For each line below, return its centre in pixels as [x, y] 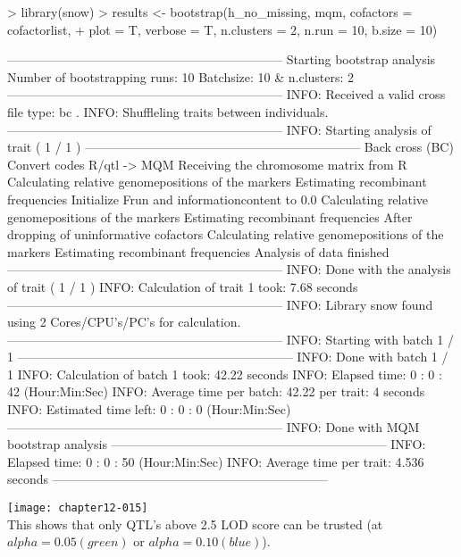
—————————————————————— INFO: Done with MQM [214, 426]
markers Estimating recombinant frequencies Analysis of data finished [198, 251]
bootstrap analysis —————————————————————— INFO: [217, 444]
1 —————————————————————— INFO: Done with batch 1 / [228, 357]
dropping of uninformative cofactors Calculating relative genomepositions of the [226, 234]
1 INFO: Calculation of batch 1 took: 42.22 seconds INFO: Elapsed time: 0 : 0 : [225, 374]
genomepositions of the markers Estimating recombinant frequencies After [210, 216]
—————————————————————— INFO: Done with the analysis [229, 269]
